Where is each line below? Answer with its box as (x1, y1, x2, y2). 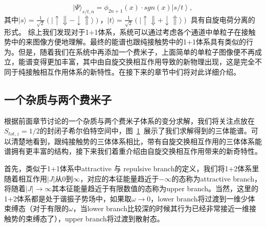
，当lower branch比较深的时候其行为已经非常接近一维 (73, 203, 249, 214)
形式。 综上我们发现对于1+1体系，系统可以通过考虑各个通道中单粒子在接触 (4, 26, 256, 37)
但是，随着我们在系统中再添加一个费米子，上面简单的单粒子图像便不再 (18, 46, 255, 57)
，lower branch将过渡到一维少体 (150, 193, 255, 203)
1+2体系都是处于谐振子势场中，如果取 (4, 193, 131, 203)
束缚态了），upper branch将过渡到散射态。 (25, 213, 164, 223)
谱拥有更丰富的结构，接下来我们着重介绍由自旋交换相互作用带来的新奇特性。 (4, 146, 262, 156)
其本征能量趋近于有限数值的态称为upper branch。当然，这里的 (52, 183, 259, 194)
